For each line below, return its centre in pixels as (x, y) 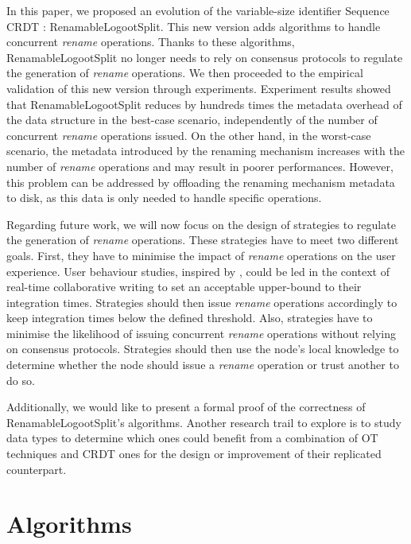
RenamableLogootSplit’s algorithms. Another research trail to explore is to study (204, 422)
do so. (21, 380)
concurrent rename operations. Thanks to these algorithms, (151, 42)
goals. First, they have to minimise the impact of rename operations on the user (201, 255)
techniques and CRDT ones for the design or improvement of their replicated (194, 454)
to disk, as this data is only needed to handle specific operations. (164, 198)
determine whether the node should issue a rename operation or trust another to (203, 365)
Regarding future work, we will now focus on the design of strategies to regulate (201, 224)
